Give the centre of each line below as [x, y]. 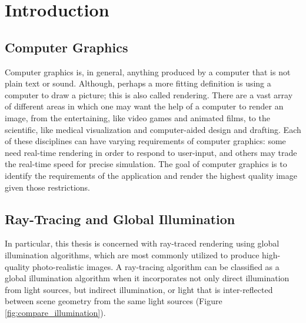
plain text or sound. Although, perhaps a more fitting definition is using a [138, 83]
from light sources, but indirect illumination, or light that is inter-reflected [139, 289]
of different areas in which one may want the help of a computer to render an [144, 106]
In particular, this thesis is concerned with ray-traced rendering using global [142, 243]
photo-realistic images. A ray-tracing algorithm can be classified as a [156, 266]
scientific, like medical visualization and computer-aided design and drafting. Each [153, 129]
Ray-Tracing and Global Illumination [120, 219]
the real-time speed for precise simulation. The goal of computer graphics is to [146, 164]
